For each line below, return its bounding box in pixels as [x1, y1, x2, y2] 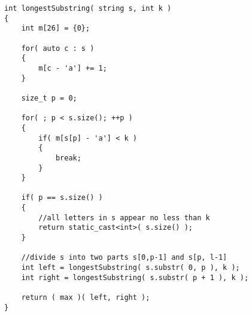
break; [55, 153, 81, 162]
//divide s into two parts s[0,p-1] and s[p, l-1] [21, 253, 227, 262]
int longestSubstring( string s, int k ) [4, 4, 172, 13]
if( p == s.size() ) [21, 193, 103, 202]
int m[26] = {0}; [21, 24, 90, 33]
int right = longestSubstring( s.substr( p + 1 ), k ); [21, 273, 249, 282]
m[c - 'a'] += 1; [38, 63, 107, 72]
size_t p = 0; [21, 93, 77, 102]
